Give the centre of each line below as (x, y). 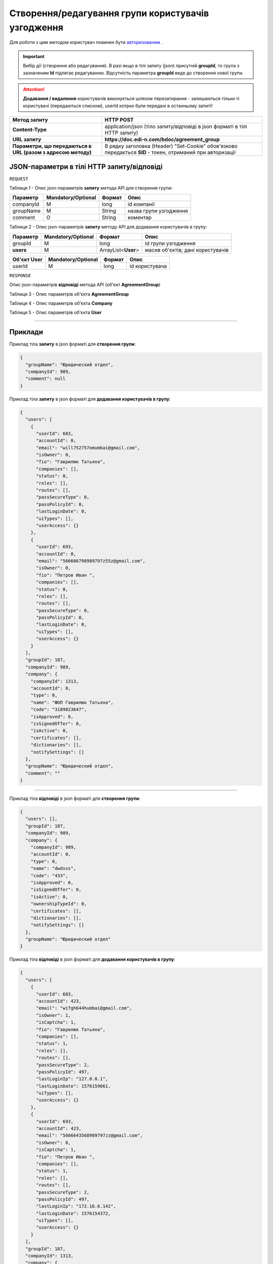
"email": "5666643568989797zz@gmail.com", (89, 1136)
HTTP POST (119, 120)
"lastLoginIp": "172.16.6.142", (76, 1206)
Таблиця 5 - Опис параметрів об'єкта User (56, 312)
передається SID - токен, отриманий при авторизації (170, 153)
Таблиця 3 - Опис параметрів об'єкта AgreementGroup (69, 294)
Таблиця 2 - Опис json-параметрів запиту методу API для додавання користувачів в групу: (108, 227)
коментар (140, 217)
